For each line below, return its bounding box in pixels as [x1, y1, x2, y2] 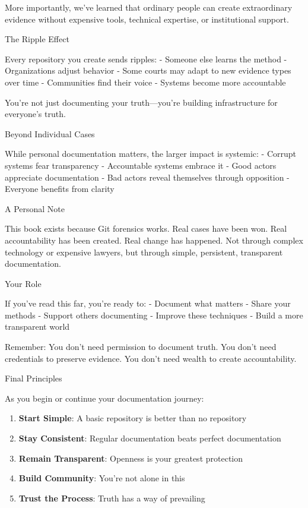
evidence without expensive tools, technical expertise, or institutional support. [5, 12, 289, 25]
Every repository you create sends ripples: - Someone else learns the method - [5, 52, 287, 65]
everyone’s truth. [5, 108, 66, 120]
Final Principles [5, 372, 62, 384]
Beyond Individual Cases [5, 127, 95, 140]
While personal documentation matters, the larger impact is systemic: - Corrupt [5, 147, 296, 160]
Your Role [5, 277, 42, 289]
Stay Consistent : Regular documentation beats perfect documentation [18, 432, 281, 444]
